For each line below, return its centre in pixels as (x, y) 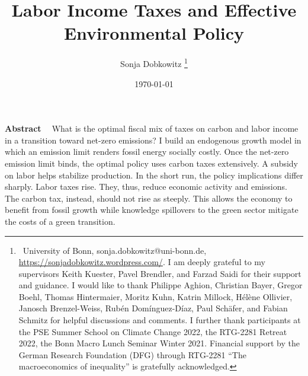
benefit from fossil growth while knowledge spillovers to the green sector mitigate (152, 210)
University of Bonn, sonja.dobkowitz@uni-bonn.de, (115, 250)
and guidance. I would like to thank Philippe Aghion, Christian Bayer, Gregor (161, 285)
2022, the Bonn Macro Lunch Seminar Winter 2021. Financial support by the (159, 343)
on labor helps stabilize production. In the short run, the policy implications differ (154, 175)
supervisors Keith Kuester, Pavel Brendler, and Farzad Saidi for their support (160, 273)
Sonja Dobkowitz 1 (154, 63)
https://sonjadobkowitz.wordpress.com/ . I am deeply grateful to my (142, 262)
